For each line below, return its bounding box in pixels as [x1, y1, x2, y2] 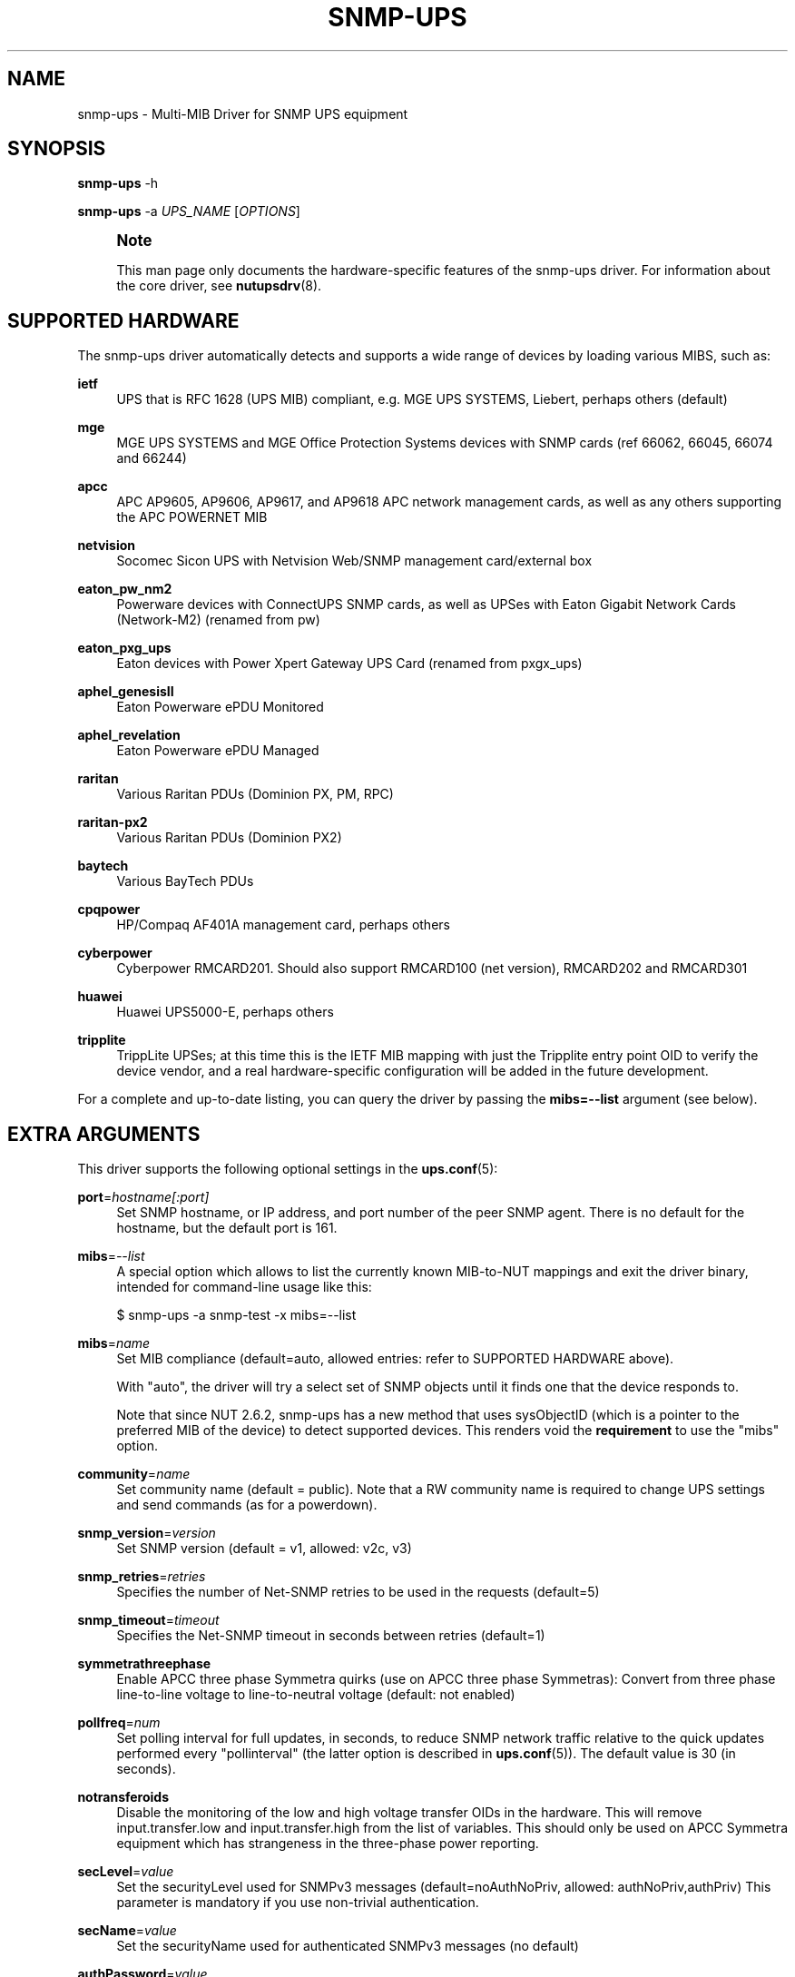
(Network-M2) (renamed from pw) [116, 612, 320, 628]
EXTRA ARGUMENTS [7, 1122, 201, 1146]
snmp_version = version [77, 1525, 216, 1541]
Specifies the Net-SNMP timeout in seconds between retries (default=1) [116, 1628, 545, 1644]
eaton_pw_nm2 [77, 581, 172, 597]
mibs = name [77, 1335, 151, 1352]
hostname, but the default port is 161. [116, 1220, 338, 1236]
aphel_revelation [77, 727, 181, 743]
